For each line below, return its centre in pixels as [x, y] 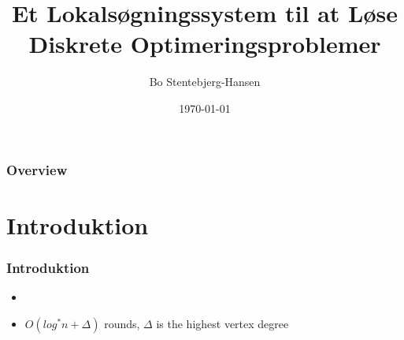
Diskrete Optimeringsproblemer [205, 44]
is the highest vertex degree [222, 323]
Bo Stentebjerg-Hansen [205, 82]
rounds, [122, 323]
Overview [37, 169]
